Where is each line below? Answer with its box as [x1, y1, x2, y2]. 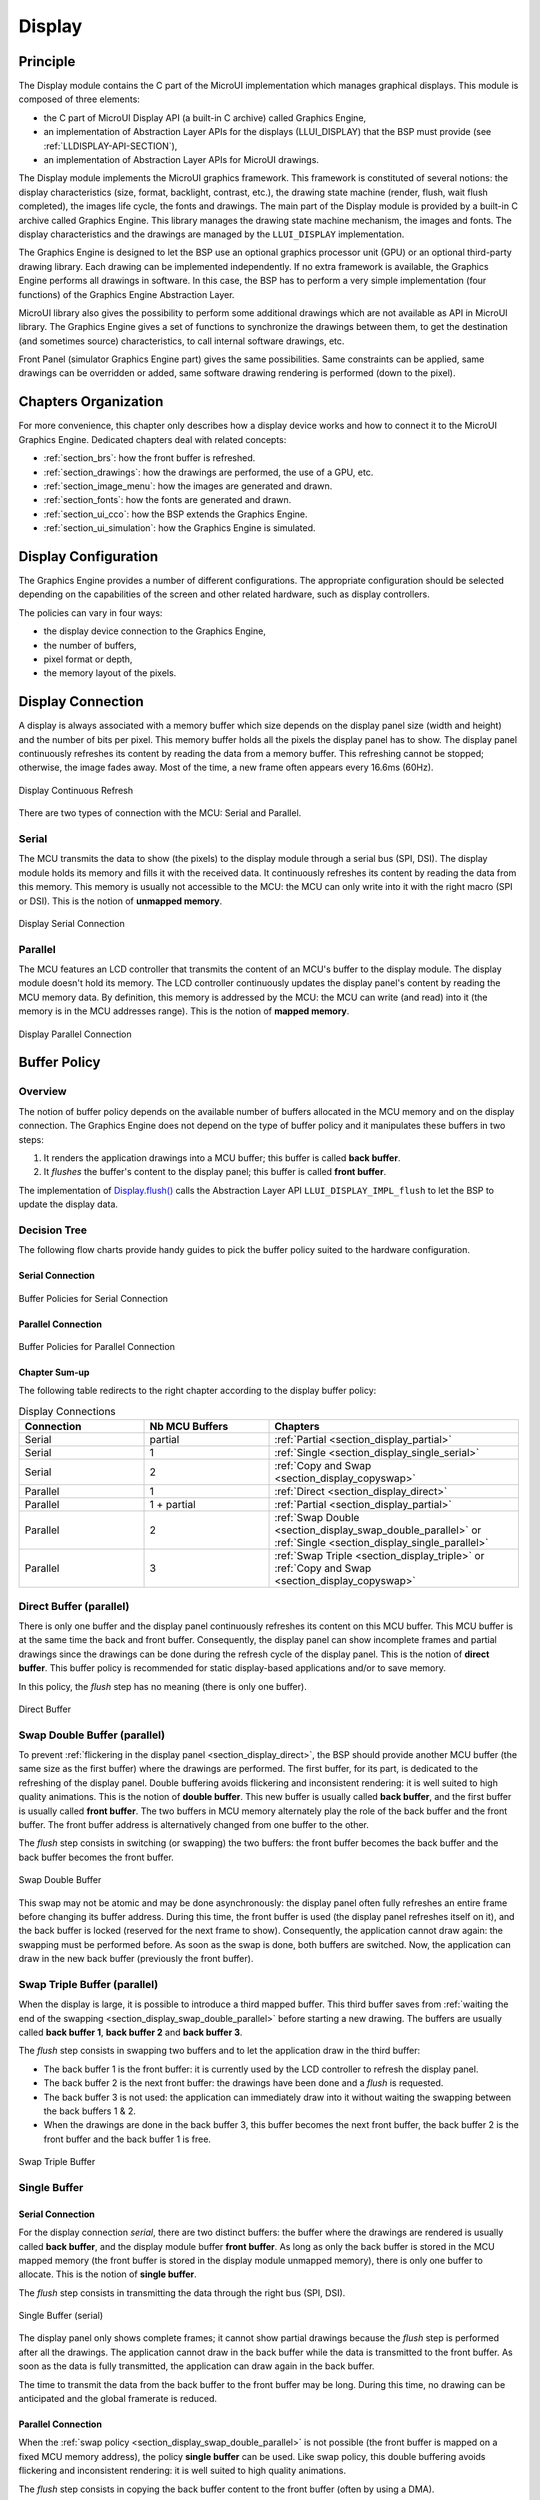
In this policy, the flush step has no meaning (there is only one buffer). [18, 1680, 307, 1692]
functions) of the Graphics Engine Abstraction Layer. [18, 288, 235, 300]
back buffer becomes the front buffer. [18, 1851, 174, 1863]
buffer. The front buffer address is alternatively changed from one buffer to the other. [18, 1819, 369, 1831]
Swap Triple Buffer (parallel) [18, 1977, 159, 1991]
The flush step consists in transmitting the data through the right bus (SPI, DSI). [18, 2286, 346, 2299]
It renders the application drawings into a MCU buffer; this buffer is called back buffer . [43, 1151, 401, 1164]
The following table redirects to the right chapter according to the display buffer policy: [18, 1385, 377, 1397]
